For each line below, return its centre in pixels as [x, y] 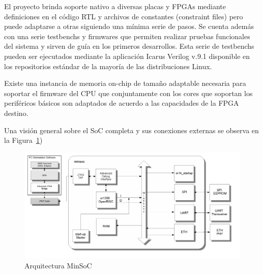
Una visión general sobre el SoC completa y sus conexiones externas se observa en [131, 130]
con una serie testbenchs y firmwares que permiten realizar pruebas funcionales [127, 36]
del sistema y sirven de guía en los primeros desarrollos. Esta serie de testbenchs [129, 46]
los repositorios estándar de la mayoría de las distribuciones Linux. [108, 66]
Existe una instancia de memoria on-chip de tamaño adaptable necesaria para [125, 83]
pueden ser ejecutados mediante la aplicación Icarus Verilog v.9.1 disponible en [127, 56]
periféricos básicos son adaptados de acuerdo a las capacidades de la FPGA [122, 103]
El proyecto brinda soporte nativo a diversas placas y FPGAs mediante [115, 6]
